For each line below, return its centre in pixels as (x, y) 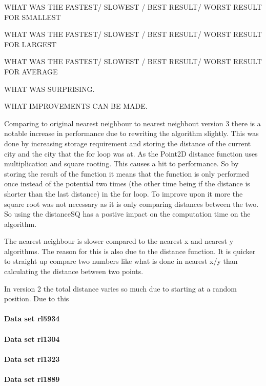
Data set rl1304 (32, 339)
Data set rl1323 (32, 359)
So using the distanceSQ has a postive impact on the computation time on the (127, 214)
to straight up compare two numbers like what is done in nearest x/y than (121, 261)
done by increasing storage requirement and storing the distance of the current (128, 143)
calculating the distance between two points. (74, 271)
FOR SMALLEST (33, 17)
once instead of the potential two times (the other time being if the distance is (127, 184)
